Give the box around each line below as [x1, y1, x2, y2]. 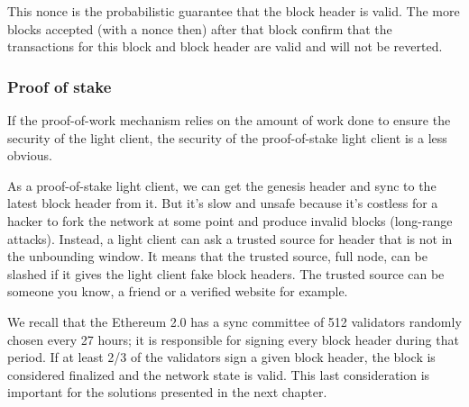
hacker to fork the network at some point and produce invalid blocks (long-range [7, 211, 453, 230]
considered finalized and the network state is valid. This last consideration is [7, 365, 430, 384]
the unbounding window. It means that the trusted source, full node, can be [7, 247, 428, 266]
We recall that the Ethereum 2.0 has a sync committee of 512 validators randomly [7, 312, 462, 330]
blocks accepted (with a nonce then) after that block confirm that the [7, 19, 392, 38]
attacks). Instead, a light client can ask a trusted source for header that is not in [7, 229, 453, 248]
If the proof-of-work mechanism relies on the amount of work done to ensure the [7, 111, 451, 129]
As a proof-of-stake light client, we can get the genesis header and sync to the [7, 176, 437, 194]
